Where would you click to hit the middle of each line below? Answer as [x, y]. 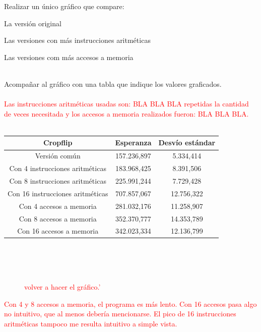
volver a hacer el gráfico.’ [62, 287]
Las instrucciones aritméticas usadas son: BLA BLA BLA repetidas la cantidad [126, 104]
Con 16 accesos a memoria [58, 231]
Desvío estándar [187, 143]
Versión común [58, 156]
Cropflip [58, 143]
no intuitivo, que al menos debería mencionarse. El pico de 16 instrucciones [120, 314]
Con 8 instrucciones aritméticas [58, 180]
